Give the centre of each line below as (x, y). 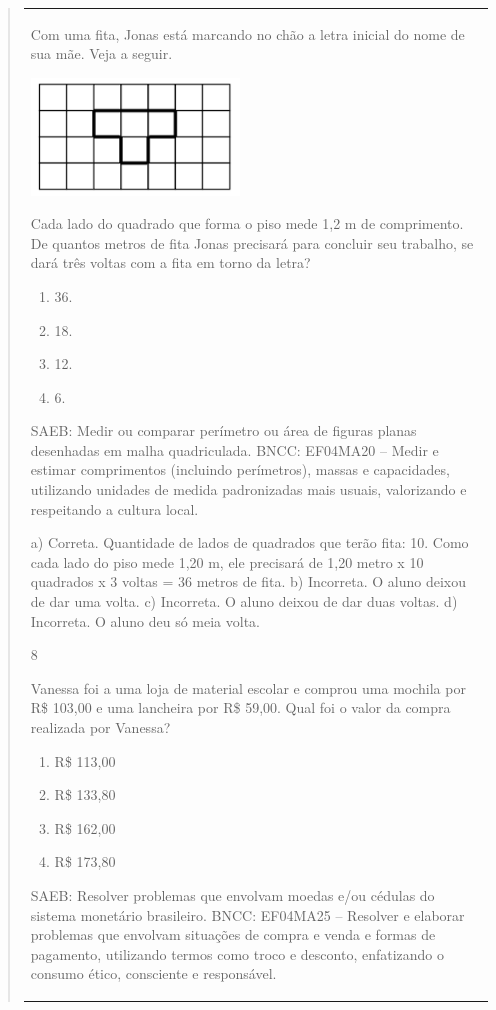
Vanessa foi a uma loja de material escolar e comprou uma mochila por (248, 687)
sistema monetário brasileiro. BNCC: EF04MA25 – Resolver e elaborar (247, 914)
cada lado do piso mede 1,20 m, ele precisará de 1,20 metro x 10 (227, 561)
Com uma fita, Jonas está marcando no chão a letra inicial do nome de (247, 33)
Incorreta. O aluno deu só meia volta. (145, 620)
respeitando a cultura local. (114, 508)
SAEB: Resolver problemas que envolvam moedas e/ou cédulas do (232, 894)
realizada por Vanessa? (100, 727)
